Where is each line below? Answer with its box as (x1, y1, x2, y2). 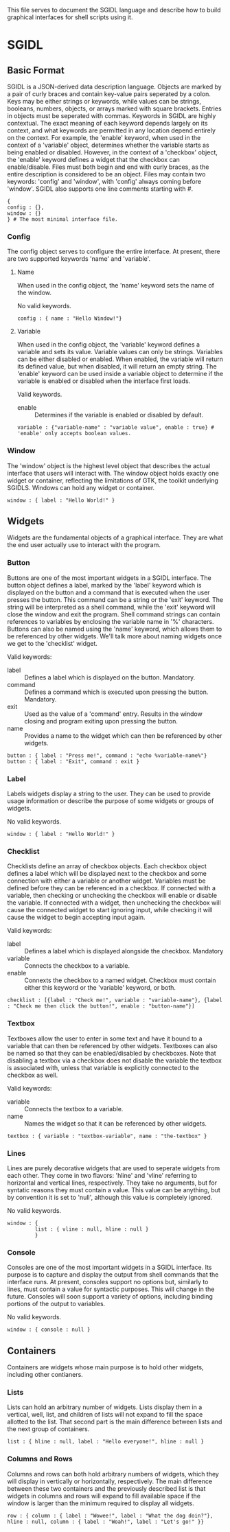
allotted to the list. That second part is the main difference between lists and (7, 1417, 222, 1426)
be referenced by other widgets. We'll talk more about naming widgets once (7, 631, 222, 640)
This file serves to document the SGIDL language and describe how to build (7, 6, 221, 14)
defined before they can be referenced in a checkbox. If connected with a (7, 884, 216, 892)
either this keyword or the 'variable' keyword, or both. (24, 984, 176, 992)
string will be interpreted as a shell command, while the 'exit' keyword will (7, 603, 216, 611)
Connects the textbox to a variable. (24, 1104, 124, 1113)
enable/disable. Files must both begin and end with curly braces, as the (7, 163, 209, 171)
